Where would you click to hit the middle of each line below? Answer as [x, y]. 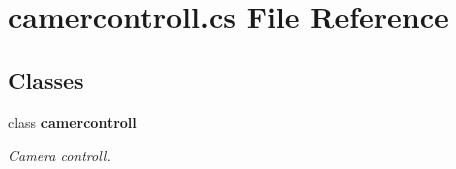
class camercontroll [72, 121]
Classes [46, 79]
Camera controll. [59, 155]
